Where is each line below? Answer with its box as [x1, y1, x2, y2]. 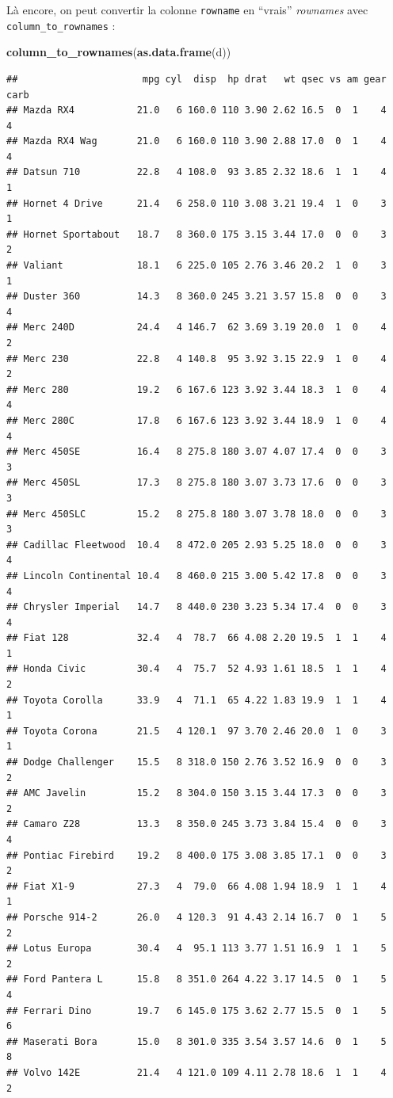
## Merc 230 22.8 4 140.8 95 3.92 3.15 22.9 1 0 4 [6, 353, 387, 364]
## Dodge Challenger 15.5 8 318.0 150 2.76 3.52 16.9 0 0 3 [6, 757, 387, 768]
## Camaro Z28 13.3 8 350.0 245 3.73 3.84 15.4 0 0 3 [6, 818, 387, 830]
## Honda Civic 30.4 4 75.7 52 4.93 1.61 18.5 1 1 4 [6, 663, 387, 675]
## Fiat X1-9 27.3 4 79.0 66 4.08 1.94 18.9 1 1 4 [6, 880, 387, 892]
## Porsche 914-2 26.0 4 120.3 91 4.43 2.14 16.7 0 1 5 [6, 911, 387, 923]
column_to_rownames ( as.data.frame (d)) [6, 44, 231, 60]
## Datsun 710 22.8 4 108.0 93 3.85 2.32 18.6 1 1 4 [6, 166, 387, 178]
